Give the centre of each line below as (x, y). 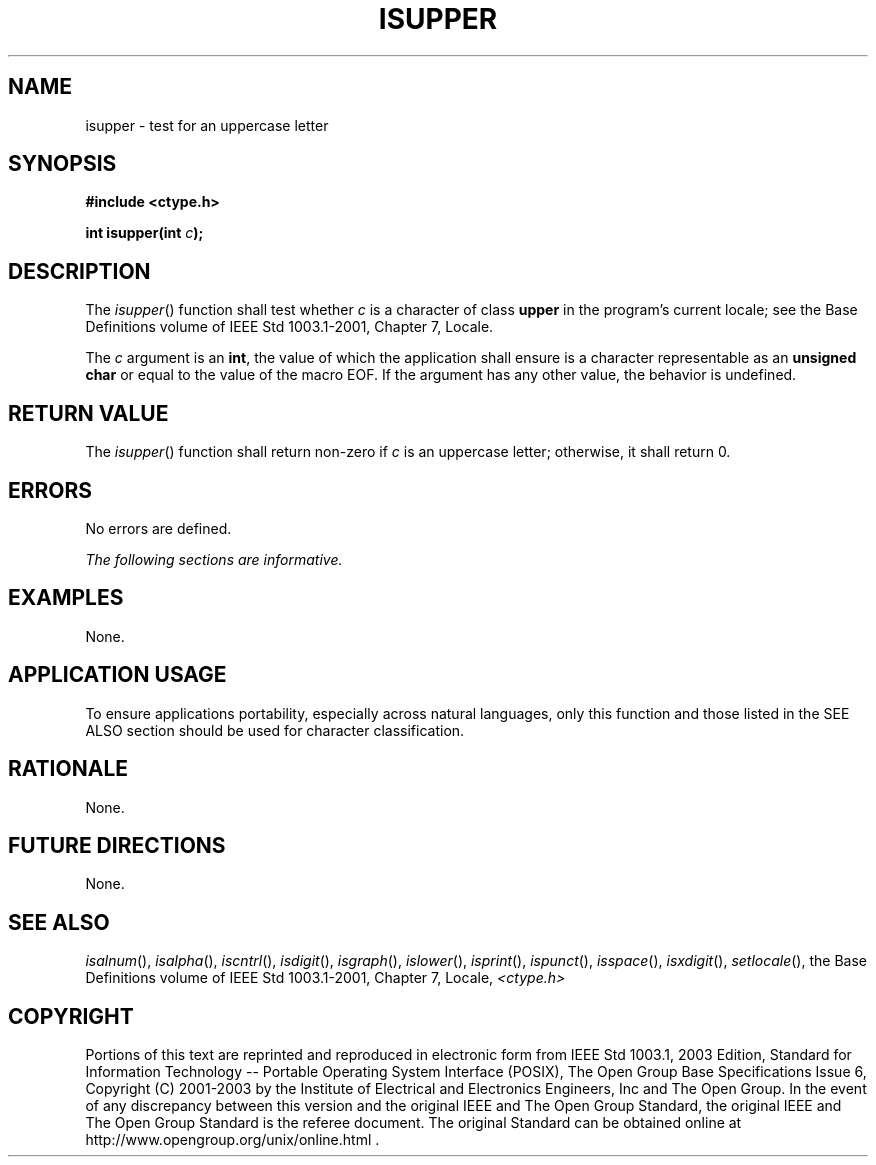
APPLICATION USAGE (117, 675)
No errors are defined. (158, 528)
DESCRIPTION (79, 271)
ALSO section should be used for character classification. (275, 730)
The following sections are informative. (214, 559)
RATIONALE (68, 769)
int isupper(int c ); (144, 233)
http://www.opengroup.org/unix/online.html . (232, 1140)
